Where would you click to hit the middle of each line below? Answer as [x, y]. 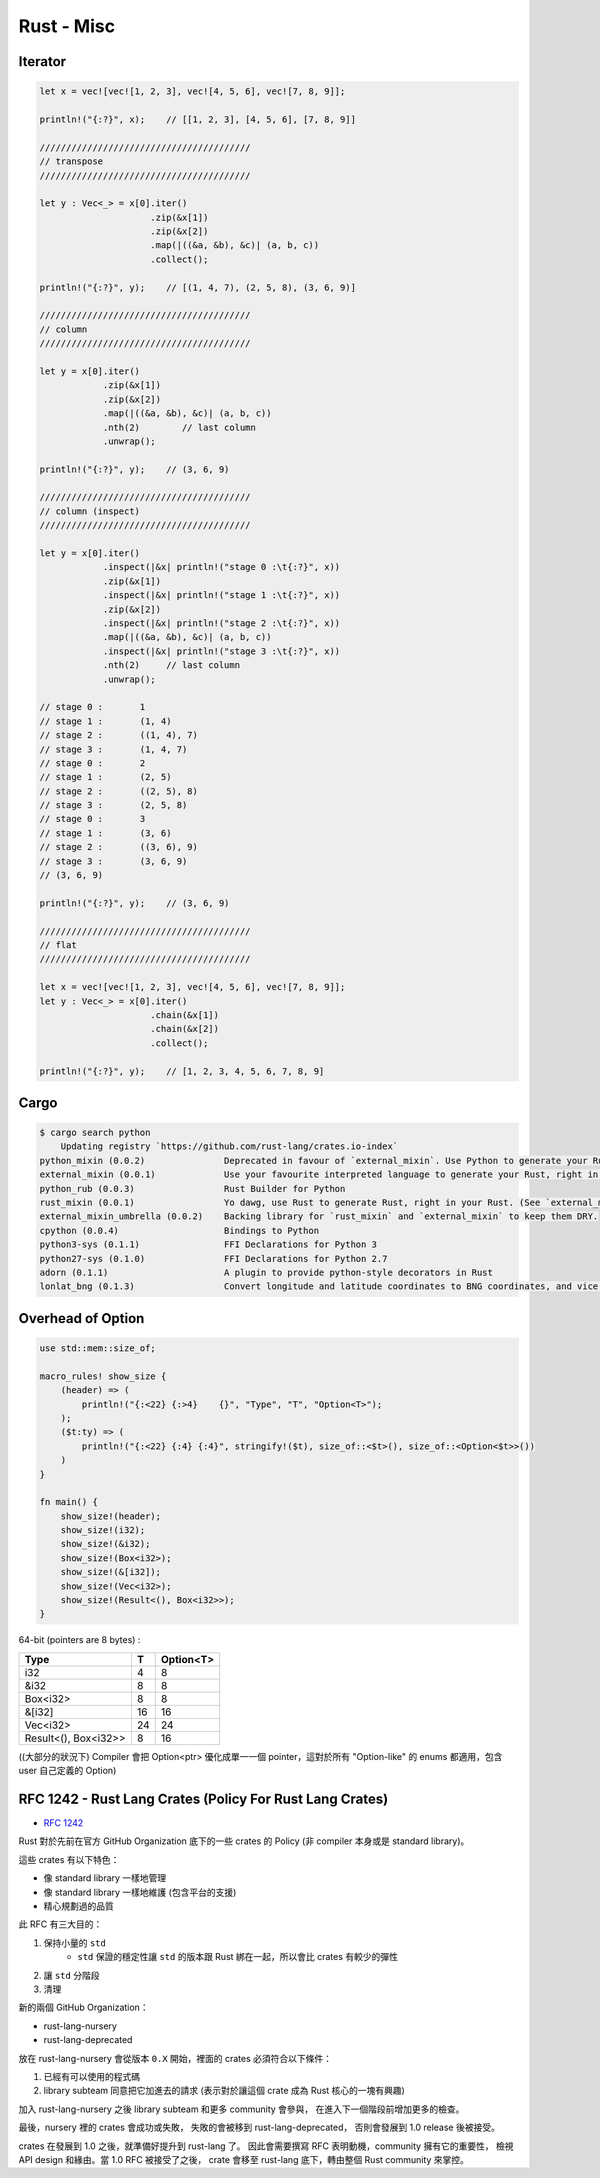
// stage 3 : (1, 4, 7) [113, 749]
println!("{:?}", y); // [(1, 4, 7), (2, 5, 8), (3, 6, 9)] [198, 287]
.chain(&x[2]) [185, 1029]
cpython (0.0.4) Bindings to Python [179, 1230]
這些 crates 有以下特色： [69, 1859]
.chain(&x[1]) [185, 1014]
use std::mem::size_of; [98, 1348]
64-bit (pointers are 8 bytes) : [79, 1640]
